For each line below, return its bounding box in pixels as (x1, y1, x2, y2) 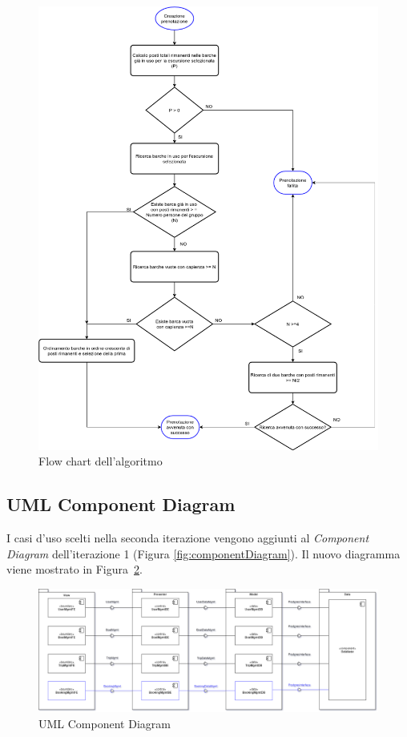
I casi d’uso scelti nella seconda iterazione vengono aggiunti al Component (6, 530, 369, 546)
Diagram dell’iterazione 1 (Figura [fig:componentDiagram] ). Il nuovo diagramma (6, 545, 401, 562)
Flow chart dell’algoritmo (38, 453, 163, 469)
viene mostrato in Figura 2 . (6, 561, 143, 578)
